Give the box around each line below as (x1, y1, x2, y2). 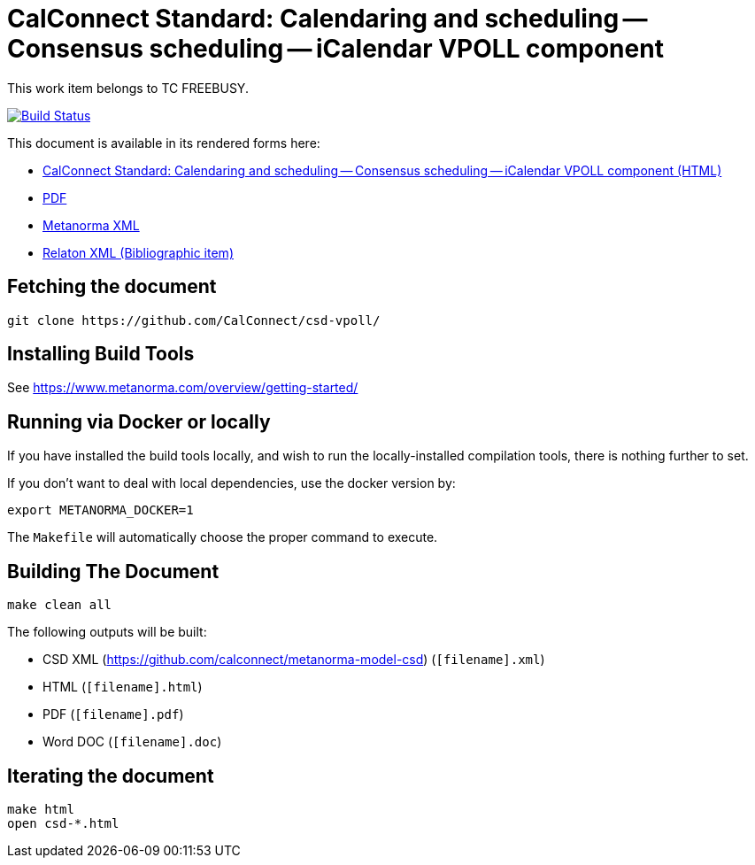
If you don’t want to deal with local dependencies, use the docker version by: (7, 475, 456, 491)
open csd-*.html (7, 815, 119, 830)
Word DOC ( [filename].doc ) (42, 734, 222, 750)
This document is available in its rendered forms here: (7, 135, 320, 151)
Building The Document (7, 560, 220, 583)
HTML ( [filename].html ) (42, 679, 203, 695)
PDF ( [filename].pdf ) (42, 707, 184, 722)
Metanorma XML (42, 217, 140, 233)
